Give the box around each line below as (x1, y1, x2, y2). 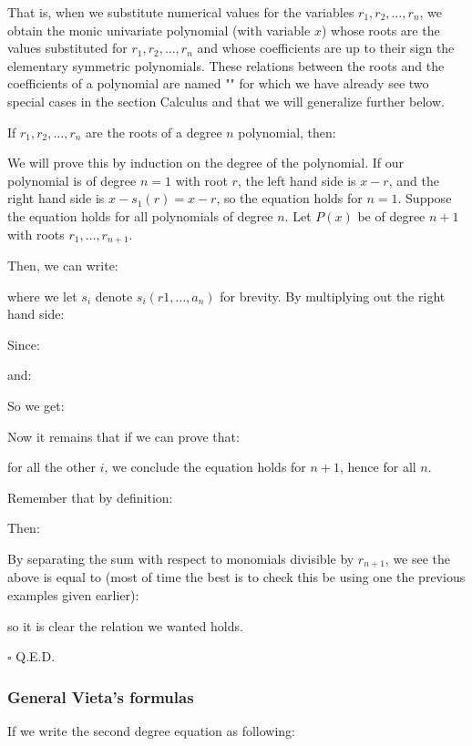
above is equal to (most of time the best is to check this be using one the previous (7, 567, 466, 587)
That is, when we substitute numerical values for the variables (7, 3, 354, 21)
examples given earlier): (7, 585, 139, 604)
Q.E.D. (15, 647, 56, 666)
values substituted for (7, 38, 128, 57)
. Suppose (397, 189, 452, 208)
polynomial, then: (238, 122, 336, 141)
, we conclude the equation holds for (104, 457, 306, 476)
